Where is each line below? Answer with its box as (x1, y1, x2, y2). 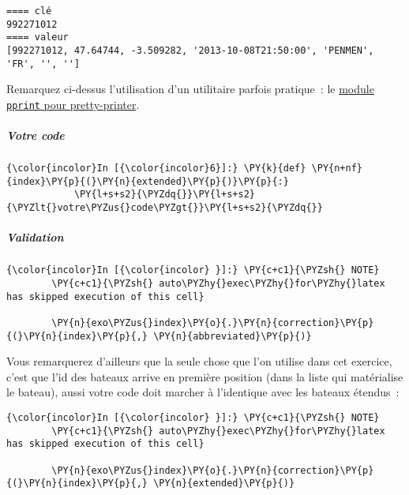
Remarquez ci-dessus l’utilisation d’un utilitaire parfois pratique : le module (6, 81, 374, 97)
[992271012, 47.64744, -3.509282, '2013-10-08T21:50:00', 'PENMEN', (6, 44, 374, 56)
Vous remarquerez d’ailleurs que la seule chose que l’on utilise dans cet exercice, (6, 353, 392, 369)
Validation (6, 229, 64, 246)
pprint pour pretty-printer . (6, 96, 140, 112)
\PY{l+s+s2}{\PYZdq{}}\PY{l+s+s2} (73, 189, 255, 201)
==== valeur (6, 32, 69, 43)
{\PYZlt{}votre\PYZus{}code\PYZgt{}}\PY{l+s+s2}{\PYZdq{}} (6, 202, 323, 214)
